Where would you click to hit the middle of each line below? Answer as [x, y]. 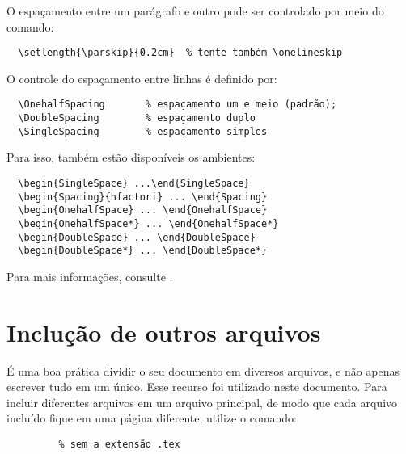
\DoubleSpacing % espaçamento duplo [137, 118]
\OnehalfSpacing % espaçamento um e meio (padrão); [178, 105]
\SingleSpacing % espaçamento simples [143, 131]
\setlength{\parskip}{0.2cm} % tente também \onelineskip [180, 53]
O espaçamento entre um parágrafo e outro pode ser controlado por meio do [195, 11]
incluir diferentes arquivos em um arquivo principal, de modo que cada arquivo [202, 402]
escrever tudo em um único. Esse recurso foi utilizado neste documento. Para [197, 387]
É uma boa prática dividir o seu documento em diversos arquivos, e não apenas [203, 370]
